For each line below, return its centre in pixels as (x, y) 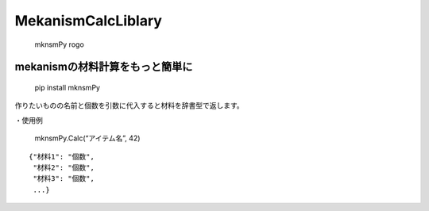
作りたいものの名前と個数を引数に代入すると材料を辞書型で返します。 (129, 105)
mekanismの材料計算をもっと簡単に (104, 67)
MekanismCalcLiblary (89, 21)
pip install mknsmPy (68, 87)
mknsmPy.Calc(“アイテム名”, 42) (87, 138)
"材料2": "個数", (64, 167)
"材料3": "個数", (64, 179)
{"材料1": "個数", (62, 156)
